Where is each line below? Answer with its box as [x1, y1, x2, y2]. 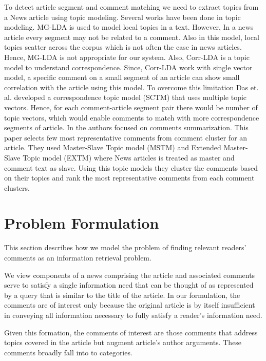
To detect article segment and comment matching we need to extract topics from [4, 2, 259, 12]
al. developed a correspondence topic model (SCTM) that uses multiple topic [4, 92, 247, 103]
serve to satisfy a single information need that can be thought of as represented [4, 279, 254, 290]
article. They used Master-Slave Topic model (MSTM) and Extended [4, 142, 221, 153]
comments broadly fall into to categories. [4, 347, 132, 357]
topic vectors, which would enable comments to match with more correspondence [4, 112, 259, 123]
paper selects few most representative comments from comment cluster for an [4, 132, 248, 143]
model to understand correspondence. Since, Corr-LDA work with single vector [4, 62, 253, 72]
